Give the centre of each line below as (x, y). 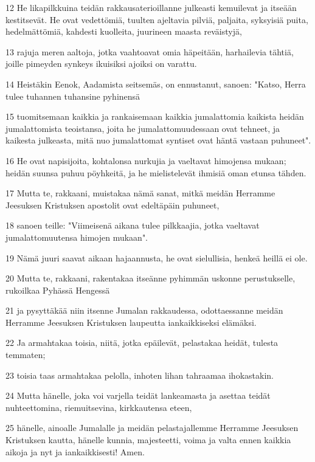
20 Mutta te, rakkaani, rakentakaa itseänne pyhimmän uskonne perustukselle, (151, 278)
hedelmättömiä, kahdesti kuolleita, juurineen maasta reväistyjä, (124, 31)
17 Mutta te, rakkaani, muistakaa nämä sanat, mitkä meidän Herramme (140, 193)
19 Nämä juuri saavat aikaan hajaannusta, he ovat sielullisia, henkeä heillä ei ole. (157, 257)
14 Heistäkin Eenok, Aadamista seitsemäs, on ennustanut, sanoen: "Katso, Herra (156, 84)
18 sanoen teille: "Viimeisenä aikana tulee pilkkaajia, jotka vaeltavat (133, 225)
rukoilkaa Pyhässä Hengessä (58, 290)
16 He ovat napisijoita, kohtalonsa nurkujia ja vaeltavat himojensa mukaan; (146, 160)
